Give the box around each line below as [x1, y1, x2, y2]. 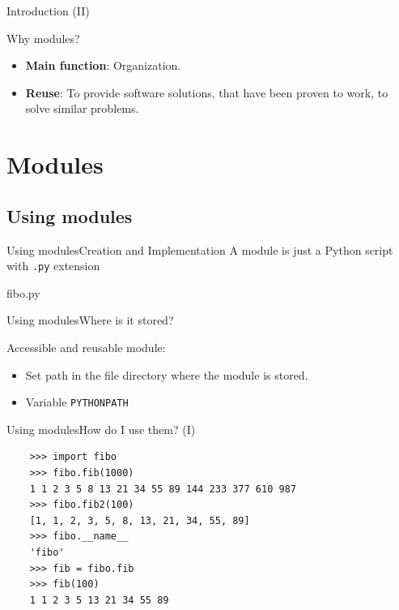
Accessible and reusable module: [6, 338, 166, 355]
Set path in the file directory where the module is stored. [25, 366, 308, 383]
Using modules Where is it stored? [6, 311, 174, 329]
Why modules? [6, 29, 80, 46]
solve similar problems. [25, 100, 139, 117]
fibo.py [6, 284, 40, 301]
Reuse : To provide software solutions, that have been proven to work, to [25, 84, 388, 101]
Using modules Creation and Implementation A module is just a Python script [6, 241, 393, 258]
